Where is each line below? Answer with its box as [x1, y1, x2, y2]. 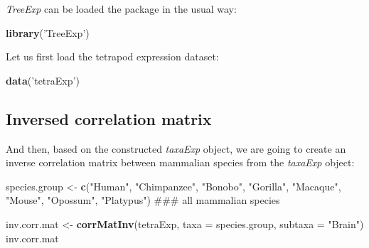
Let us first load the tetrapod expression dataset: [6, 49, 219, 64]
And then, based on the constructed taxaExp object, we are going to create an [6, 141, 346, 156]
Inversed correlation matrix [6, 107, 212, 129]
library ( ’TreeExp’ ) [6, 25, 90, 40]
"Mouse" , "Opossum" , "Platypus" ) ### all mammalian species [6, 193, 280, 207]
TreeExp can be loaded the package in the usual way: [6, 1, 237, 16]
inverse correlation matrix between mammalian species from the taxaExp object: [6, 155, 355, 170]
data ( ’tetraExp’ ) [6, 72, 80, 87]
